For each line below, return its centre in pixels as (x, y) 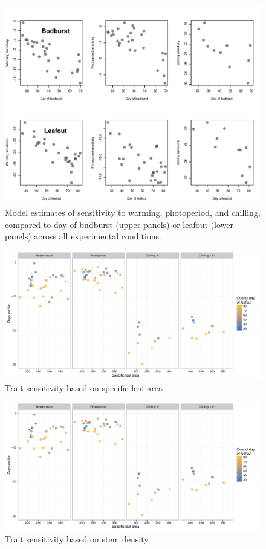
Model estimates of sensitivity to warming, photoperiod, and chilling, (133, 213)
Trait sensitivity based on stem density (77, 538)
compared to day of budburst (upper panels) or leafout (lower (119, 224)
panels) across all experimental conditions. (83, 236)
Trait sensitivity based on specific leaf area (84, 387)
